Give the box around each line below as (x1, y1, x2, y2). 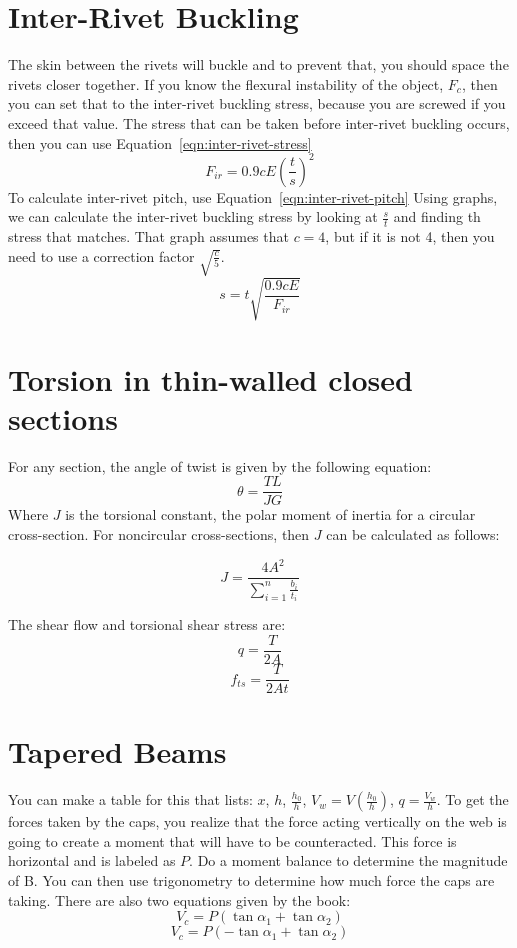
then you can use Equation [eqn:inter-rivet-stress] (8, 132, 312, 153)
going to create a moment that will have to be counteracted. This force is (8, 830, 457, 851)
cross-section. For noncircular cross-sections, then (8, 523, 310, 544)
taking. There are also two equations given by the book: (8, 889, 351, 910)
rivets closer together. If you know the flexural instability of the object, (8, 73, 444, 94)
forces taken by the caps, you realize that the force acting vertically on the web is (8, 811, 507, 832)
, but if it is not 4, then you (325, 226, 495, 247)
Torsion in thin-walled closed (8, 358, 413, 399)
